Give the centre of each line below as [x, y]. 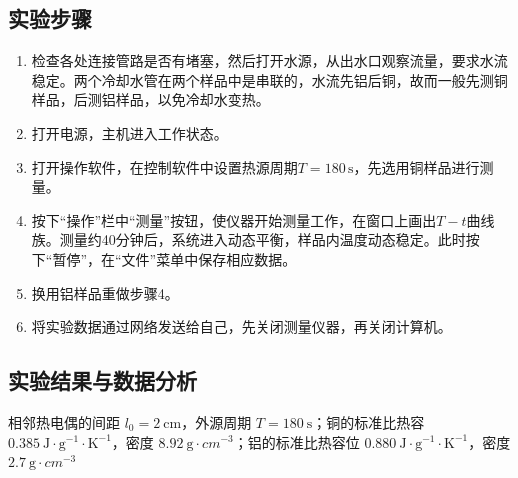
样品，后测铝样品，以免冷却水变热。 [150, 99]
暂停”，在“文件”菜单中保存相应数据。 [174, 258]
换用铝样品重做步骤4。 [105, 292]
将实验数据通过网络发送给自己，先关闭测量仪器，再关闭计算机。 [241, 326]
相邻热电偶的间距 [64, 421]
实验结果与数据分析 [102, 380]
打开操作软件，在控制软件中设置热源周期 [164, 166]
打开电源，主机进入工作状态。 [129, 132]
